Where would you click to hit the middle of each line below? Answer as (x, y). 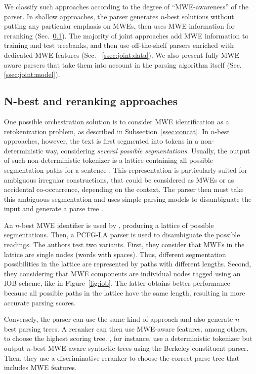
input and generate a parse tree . (54, 208)
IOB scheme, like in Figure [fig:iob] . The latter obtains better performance (117, 283)
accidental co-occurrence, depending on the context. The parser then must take (124, 189)
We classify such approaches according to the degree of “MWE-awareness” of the (126, 6)
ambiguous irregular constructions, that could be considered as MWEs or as (119, 179)
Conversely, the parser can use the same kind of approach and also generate (119, 319)
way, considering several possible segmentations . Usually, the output (148, 150)
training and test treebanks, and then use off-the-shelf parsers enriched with (119, 45)
